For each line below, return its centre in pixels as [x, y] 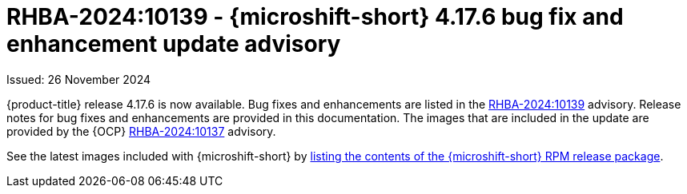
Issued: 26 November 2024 [79, 79]
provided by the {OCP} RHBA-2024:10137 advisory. [141, 131]
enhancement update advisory [174, 44]
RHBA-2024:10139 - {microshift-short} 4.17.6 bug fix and [315, 17]
